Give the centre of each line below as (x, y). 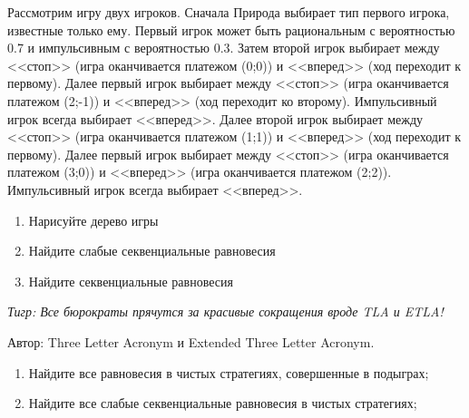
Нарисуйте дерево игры (93, 220)
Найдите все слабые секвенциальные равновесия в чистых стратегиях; (223, 403)
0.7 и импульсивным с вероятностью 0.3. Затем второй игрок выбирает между (224, 48)
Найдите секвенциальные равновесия (131, 281)
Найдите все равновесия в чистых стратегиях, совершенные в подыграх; (229, 372)
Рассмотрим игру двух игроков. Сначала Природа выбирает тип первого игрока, (229, 12)
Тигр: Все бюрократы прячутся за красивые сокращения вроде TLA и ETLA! (225, 311)
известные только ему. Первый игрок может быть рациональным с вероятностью (231, 29)
